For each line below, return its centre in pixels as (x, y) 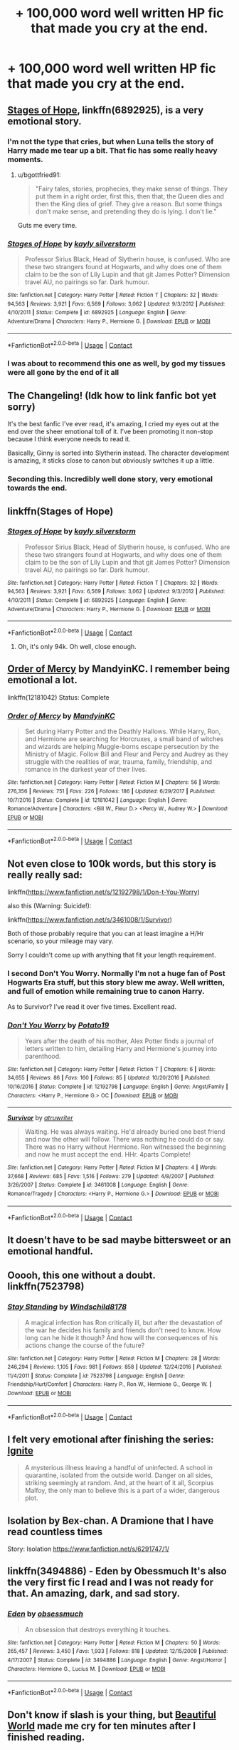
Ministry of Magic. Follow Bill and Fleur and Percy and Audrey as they (127, 754)
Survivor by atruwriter (40, 1118)
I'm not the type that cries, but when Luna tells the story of (111, 141)
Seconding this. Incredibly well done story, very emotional (110, 479)
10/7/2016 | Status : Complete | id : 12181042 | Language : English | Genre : (98, 800)
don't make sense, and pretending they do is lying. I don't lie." (126, 211)
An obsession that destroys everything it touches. (97, 1629)
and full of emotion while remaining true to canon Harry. (106, 991)
